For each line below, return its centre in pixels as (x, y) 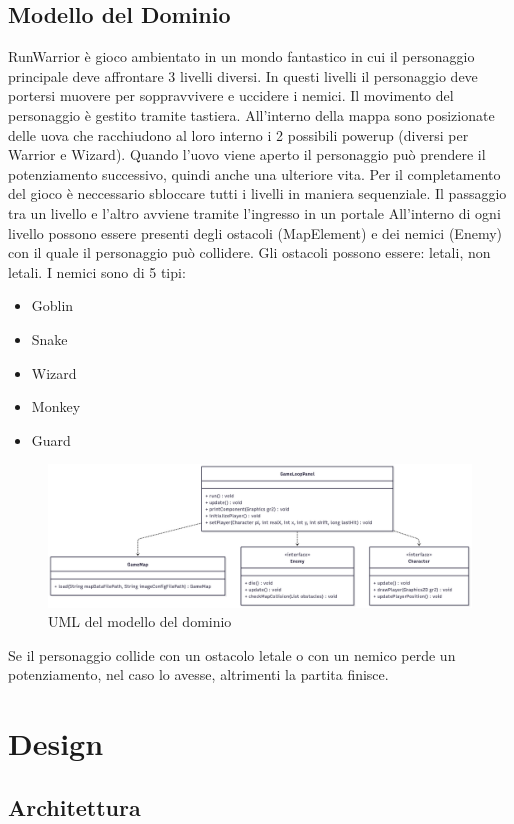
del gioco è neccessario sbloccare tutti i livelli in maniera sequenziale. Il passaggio (257, 193)
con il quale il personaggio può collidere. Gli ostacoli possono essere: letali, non (249, 252)
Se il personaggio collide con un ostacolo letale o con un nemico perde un (232, 654)
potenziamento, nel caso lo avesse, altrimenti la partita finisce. (198, 674)
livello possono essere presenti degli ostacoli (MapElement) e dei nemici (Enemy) (255, 232)
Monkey (56, 406)
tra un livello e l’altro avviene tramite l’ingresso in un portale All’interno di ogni (254, 212)
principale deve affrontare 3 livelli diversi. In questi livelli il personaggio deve (243, 75)
